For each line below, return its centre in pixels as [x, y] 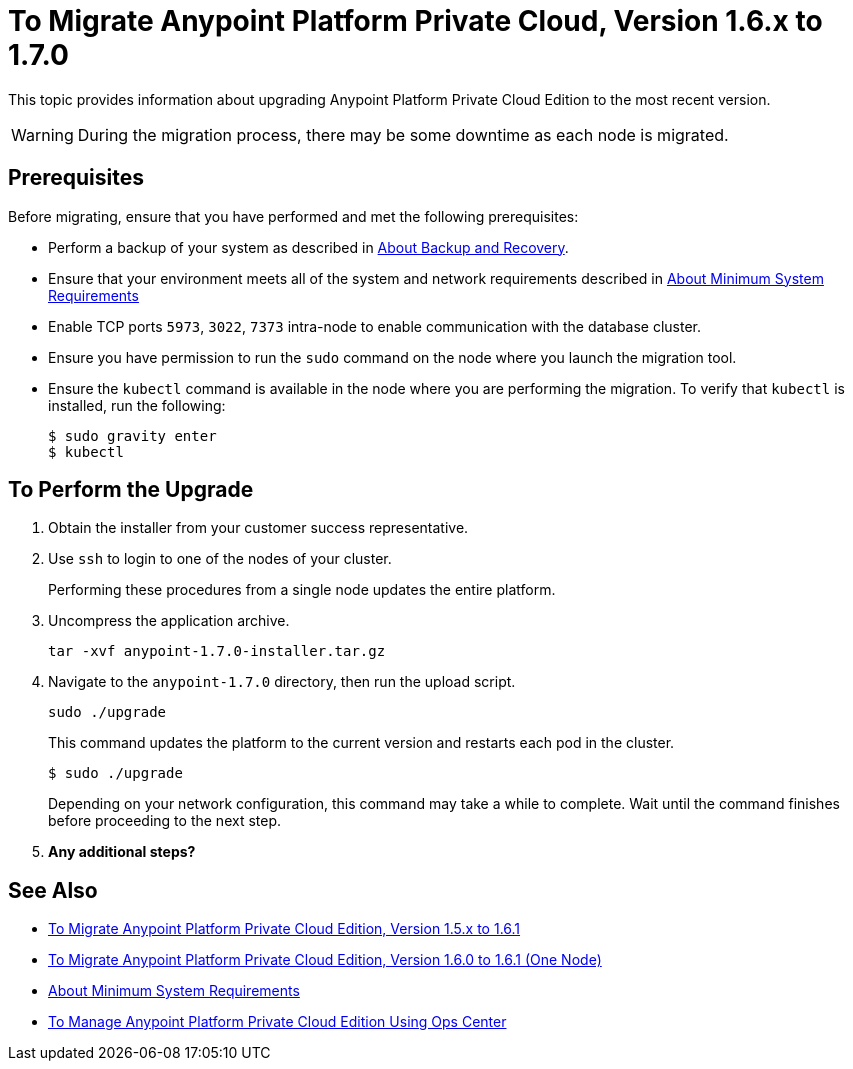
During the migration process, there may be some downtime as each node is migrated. [403, 134]
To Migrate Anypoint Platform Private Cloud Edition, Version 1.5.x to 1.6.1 [284, 929]
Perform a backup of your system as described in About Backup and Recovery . [308, 247]
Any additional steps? [122, 852]
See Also [53, 890]
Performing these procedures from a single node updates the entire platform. [302, 590]
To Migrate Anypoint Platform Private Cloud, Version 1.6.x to [415, 21]
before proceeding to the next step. [165, 821]
